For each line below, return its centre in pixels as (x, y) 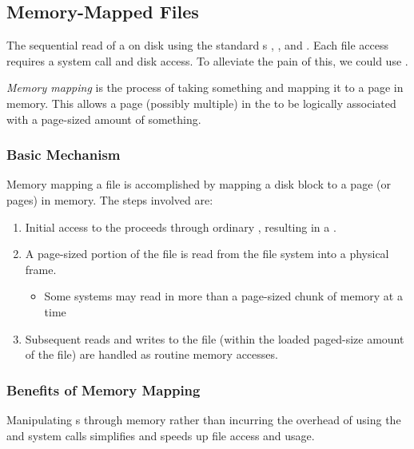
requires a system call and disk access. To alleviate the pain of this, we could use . (207, 60)
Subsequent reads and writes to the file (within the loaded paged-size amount (215, 338)
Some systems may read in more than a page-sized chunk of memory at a (223, 296)
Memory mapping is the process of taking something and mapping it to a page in (205, 87)
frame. (41, 269)
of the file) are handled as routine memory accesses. (151, 354)
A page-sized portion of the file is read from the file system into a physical (207, 254)
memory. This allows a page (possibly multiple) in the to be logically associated (201, 103)
